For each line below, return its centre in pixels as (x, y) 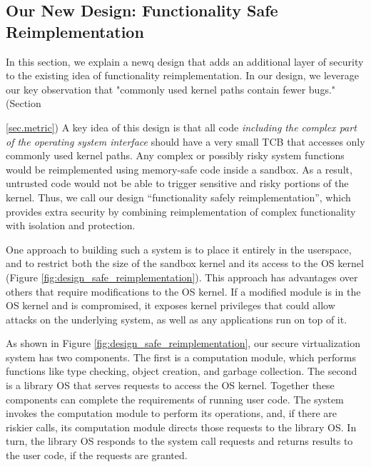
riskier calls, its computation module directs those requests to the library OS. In (181, 427)
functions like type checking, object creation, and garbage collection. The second (182, 371)
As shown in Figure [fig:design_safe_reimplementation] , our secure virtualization (183, 343)
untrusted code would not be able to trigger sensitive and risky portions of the (177, 183)
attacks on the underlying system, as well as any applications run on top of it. (177, 319)
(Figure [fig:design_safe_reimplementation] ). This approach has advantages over (182, 277)
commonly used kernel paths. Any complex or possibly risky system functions (175, 155)
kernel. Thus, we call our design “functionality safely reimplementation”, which (178, 197)
